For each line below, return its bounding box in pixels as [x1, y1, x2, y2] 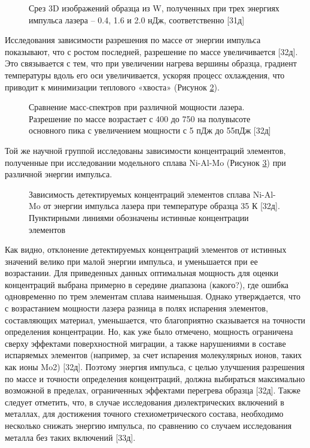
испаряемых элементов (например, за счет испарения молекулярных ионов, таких [5, 349, 302, 361]
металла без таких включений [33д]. [5, 431, 136, 443]
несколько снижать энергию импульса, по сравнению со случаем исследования [5, 419, 292, 431]
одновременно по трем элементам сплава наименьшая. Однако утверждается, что [5, 290, 300, 302]
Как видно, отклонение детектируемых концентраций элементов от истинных [5, 243, 287, 256]
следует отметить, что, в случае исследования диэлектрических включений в [5, 395, 284, 408]
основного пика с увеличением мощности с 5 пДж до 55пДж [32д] [29, 124, 271, 137]
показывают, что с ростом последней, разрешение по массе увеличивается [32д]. [5, 45, 298, 57]
